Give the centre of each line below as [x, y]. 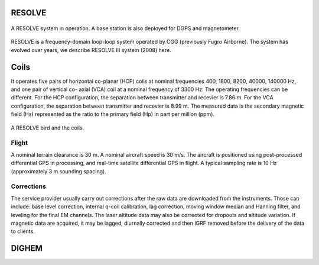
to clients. [23, 231]
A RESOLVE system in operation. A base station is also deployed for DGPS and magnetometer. [126, 28]
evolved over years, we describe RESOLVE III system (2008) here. [91, 50]
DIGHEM [27, 248]
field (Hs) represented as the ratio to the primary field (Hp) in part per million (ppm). [113, 114]
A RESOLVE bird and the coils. [48, 128]
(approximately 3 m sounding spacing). [58, 171]
